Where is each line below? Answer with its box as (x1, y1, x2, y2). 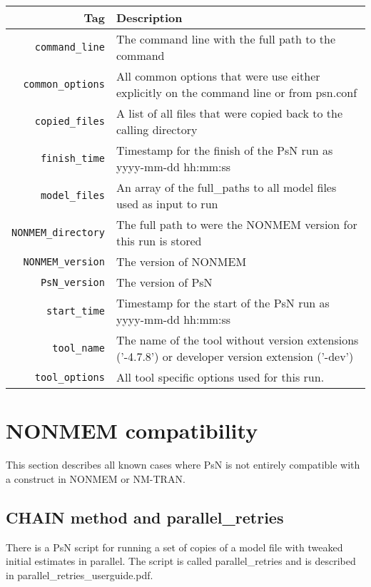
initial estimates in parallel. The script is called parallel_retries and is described (6, 553, 356, 568)
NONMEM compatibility (6, 416, 258, 445)
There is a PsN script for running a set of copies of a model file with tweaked (6, 539, 343, 554)
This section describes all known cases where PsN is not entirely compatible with (6, 457, 360, 472)
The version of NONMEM (116, 253, 247, 270)
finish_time (40, 153, 105, 164)
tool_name (52, 342, 105, 354)
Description (116, 9, 183, 26)
